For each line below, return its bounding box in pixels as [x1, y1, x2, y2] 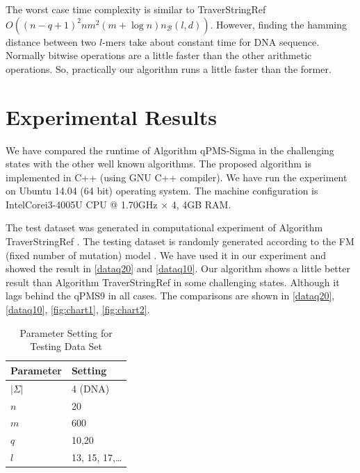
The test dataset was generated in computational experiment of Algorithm [6, 220, 323, 235]
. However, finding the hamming [210, 17, 347, 31]
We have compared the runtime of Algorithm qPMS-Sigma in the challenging [6, 142, 334, 157]
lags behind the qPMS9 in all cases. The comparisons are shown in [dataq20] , [6, 288, 335, 303]
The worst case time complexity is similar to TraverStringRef [6, 2, 266, 16]
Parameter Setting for [19, 325, 113, 340]
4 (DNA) [71, 381, 110, 395]
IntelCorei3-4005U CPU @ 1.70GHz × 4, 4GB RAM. [6, 197, 231, 211]
